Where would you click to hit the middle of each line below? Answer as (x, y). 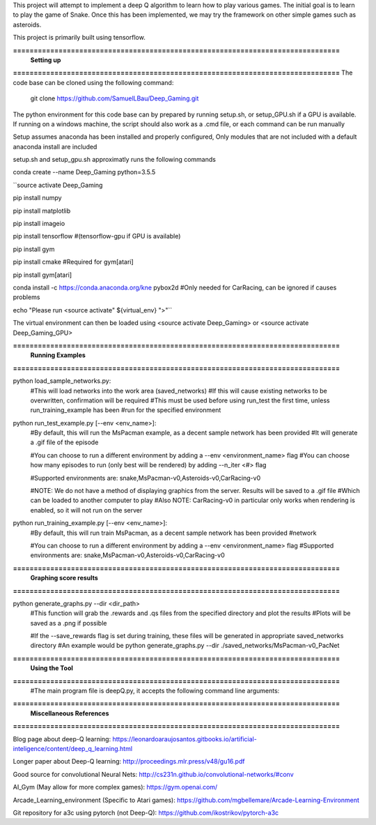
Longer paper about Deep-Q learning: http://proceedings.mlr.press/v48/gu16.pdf (129, 762)
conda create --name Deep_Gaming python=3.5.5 (84, 172)
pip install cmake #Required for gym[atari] (73, 262)
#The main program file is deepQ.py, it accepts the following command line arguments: (155, 691)
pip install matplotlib (42, 211)
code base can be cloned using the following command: (93, 82)
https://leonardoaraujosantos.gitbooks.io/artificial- (185, 739)
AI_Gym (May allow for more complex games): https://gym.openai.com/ (115, 787)
